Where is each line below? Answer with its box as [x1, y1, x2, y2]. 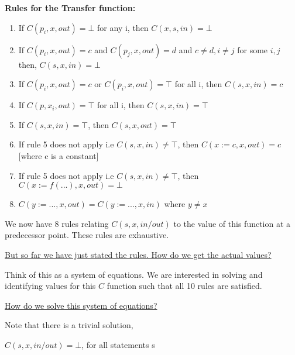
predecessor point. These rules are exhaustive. [5, 229, 169, 241]
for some [237, 43, 268, 56]
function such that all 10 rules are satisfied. [107, 280, 262, 292]
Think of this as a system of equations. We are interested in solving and [5, 268, 263, 280]
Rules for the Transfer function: [5, 2, 136, 13]
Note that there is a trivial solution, [5, 319, 133, 331]
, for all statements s [81, 338, 155, 350]
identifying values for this [5, 280, 96, 292]
